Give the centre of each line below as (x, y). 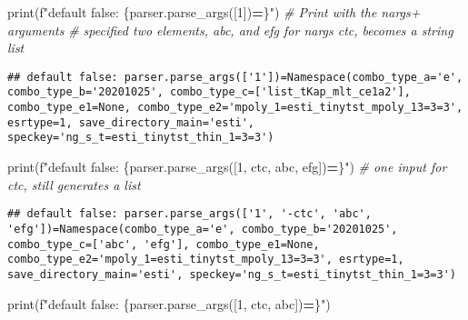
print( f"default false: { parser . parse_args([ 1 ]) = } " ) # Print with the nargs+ (214, 12)
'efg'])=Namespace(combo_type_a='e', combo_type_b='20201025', (203, 229)
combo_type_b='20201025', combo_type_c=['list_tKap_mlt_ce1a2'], (209, 92)
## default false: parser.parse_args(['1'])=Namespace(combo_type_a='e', (235, 77)
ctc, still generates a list (74, 184)
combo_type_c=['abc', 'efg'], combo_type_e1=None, (164, 244)
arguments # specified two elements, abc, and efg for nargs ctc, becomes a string (230, 30)
